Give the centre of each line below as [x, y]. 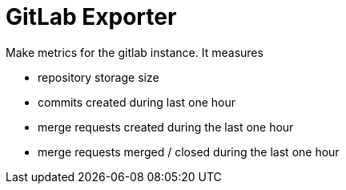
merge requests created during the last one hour [166, 127]
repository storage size [99, 77]
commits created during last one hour [137, 102]
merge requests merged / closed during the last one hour [189, 152]
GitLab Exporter [91, 17]
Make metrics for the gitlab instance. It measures [135, 52]
